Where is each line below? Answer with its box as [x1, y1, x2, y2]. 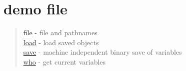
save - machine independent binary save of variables [23, 47, 182, 57]
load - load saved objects [23, 37, 99, 47]
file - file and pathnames [23, 27, 97, 38]
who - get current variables [23, 56, 106, 67]
